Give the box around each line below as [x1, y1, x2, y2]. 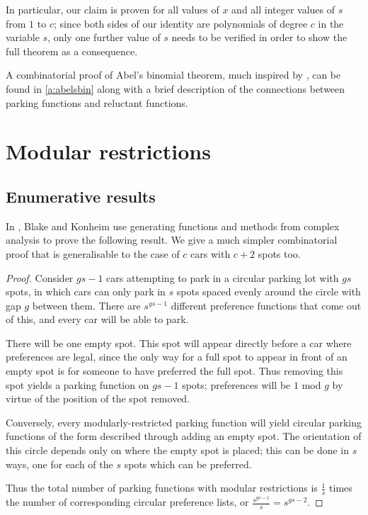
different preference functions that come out [171, 298, 362, 312]
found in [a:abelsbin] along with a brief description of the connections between [6, 81, 345, 96]
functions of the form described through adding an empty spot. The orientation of [6, 429, 362, 443]
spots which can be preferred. [124, 456, 252, 471]
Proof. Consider [6, 270, 74, 285]
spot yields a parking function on [6, 377, 149, 392]
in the [318, 16, 344, 30]
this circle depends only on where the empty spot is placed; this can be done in [6, 443, 350, 458]
